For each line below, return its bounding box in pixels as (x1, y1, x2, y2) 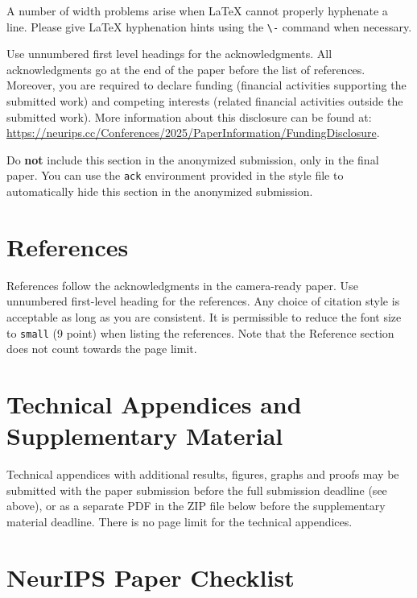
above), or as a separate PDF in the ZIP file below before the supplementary (6, 497, 386, 514)
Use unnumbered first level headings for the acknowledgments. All (6, 45, 332, 62)
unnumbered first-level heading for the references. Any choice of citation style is (6, 293, 400, 309)
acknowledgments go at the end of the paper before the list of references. (6, 60, 365, 77)
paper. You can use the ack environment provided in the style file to (6, 167, 344, 184)
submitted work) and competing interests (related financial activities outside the (6, 93, 403, 110)
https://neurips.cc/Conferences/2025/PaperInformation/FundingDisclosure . (6, 124, 380, 141)
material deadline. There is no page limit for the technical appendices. (6, 513, 353, 529)
